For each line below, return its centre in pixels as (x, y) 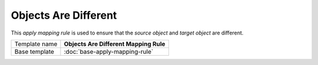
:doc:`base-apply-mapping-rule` (109, 52)
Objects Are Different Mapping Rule (115, 44)
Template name (36, 44)
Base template (34, 52)
